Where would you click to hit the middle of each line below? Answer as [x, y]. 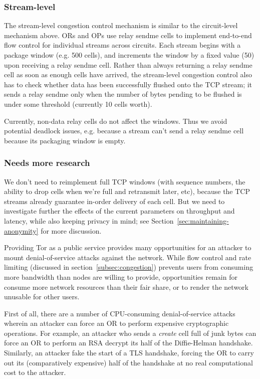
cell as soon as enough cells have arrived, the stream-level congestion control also [128, 74]
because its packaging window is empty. [65, 140]
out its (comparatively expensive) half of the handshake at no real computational [128, 362]
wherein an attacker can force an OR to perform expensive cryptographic [116, 323]
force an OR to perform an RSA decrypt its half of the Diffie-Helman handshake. [128, 343]
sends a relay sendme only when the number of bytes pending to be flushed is [123, 94]
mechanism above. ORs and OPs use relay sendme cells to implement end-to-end [128, 35]
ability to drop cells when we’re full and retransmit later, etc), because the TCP [127, 191]
